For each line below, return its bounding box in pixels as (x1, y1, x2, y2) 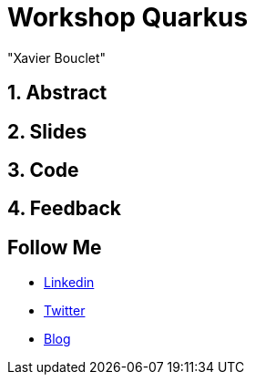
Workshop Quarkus (7, 2, 249, 33)
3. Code (7, 159, 79, 182)
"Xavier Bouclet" (7, 49, 107, 66)
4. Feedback (7, 197, 121, 221)
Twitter (44, 303, 86, 319)
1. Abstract (7, 81, 107, 105)
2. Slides (7, 119, 87, 143)
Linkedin (44, 274, 95, 291)
